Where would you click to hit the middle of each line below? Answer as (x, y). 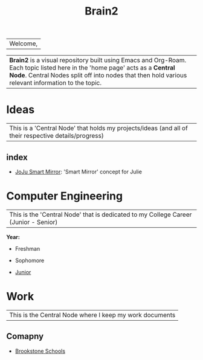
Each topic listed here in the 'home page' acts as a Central (92, 68)
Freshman (27, 248)
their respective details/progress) (56, 136)
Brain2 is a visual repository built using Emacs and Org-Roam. (98, 60)
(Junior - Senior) (34, 222)
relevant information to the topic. (56, 83)
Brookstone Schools (40, 351)
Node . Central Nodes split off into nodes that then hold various (98, 76)
